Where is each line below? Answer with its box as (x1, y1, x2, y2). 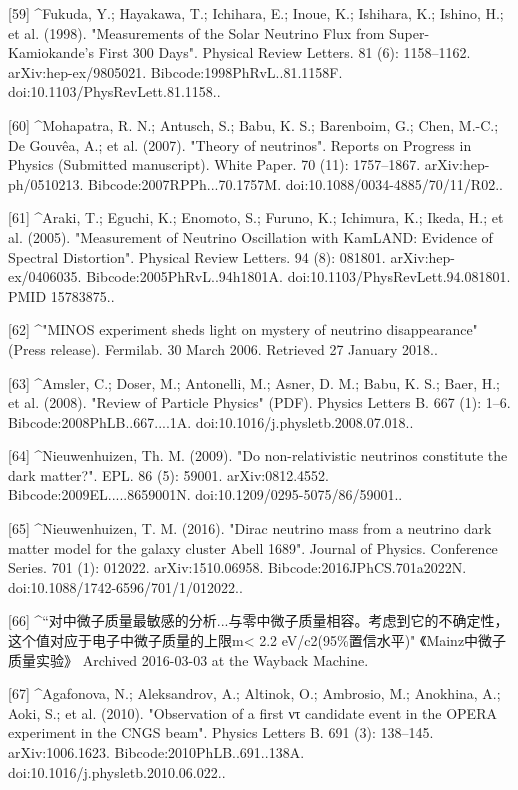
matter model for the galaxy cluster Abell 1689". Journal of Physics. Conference (8, 537, 498, 558)
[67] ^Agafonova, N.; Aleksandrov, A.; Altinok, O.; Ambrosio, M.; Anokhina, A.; (8, 683, 501, 704)
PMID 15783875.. (8, 285, 115, 306)
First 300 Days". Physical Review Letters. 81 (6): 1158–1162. (98, 42, 471, 63)
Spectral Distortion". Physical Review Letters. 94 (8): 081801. (8, 246, 386, 267)
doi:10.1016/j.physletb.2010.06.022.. (8, 761, 226, 782)
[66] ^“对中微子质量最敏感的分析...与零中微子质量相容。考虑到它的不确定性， (8, 610, 509, 631)
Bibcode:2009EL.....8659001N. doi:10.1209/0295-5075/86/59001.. (8, 484, 403, 505)
